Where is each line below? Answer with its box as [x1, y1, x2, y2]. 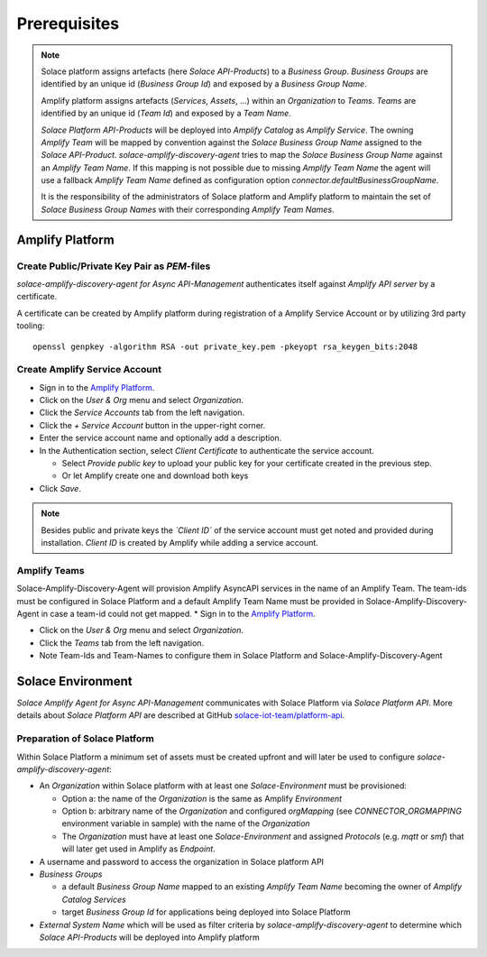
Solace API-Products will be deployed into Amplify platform [39, 932, 261, 943]
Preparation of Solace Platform [16, 732, 155, 745]
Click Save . [39, 483, 81, 493]
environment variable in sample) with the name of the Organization [61, 818, 310, 829]
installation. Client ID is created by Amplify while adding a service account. [41, 538, 319, 548]
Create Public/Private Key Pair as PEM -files [16, 260, 211, 272]
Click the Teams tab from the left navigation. [39, 637, 205, 649]
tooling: [16, 320, 45, 331]
